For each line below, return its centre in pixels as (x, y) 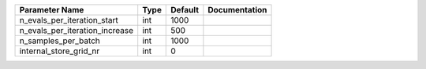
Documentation (237, 10)
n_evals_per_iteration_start (69, 20)
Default (185, 10)
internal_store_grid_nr (60, 51)
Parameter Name (52, 10)
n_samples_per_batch (60, 41)
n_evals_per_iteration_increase (77, 30)
